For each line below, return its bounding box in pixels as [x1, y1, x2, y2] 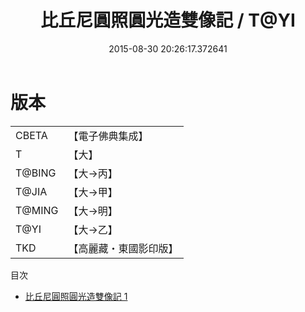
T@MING [15, 203, 59, 217]
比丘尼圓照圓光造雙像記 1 [24, 290, 128, 302]
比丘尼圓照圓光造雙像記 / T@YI [40, 9, 296, 32]
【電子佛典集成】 [68, 129, 149, 143]
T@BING [15, 166, 57, 180]
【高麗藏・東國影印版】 [68, 241, 179, 255]
